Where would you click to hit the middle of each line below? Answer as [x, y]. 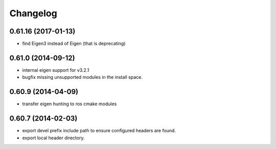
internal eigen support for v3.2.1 [56, 70]
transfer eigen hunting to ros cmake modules [70, 104]
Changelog [33, 13]
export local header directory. [53, 138]
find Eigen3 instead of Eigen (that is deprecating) [74, 44]
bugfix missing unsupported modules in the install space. [82, 77]
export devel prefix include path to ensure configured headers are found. [99, 131]
